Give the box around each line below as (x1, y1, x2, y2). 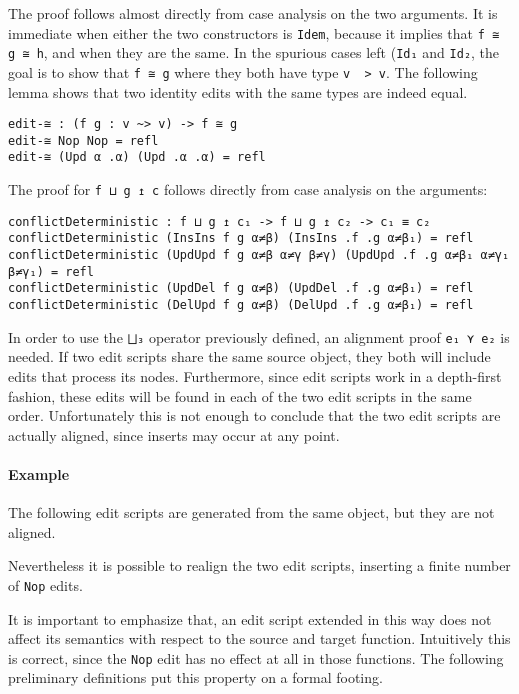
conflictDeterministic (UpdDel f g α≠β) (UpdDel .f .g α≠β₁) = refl (8, 281, 474, 296)
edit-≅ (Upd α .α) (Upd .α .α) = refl (8, 150, 266, 165)
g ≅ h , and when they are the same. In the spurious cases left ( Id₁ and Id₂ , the (8, 42, 500, 63)
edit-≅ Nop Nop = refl (8, 133, 159, 148)
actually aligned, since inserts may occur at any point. (8, 424, 340, 445)
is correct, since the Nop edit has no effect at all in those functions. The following (8, 647, 504, 668)
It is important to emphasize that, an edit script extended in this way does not (8, 608, 492, 629)
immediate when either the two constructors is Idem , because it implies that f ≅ (8, 22, 500, 43)
